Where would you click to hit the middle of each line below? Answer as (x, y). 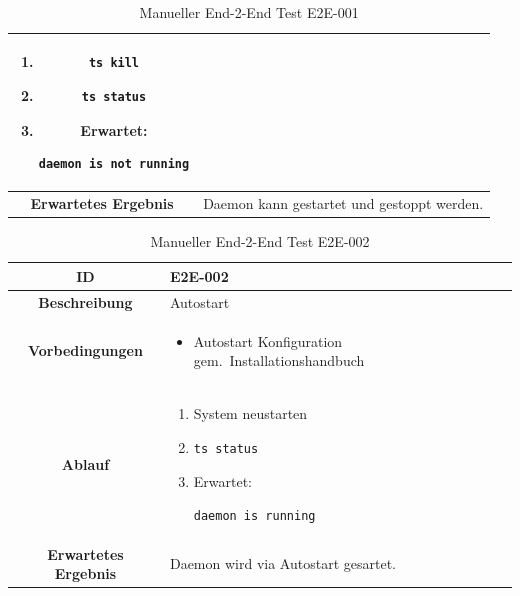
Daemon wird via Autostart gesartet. (282, 563)
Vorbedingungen (85, 350)
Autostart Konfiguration (268, 340)
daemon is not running (114, 164)
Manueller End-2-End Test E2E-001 (249, 12)
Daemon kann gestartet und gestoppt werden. (343, 203)
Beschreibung (85, 301)
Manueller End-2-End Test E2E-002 (260, 241)
